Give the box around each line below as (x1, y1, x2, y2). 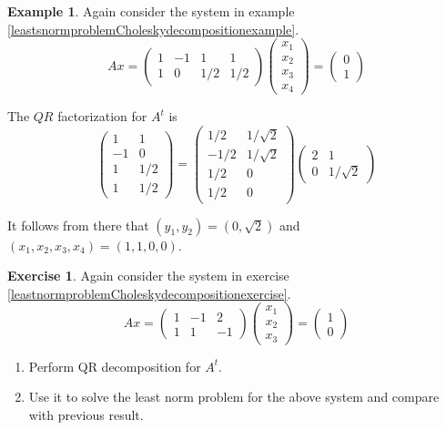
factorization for (57, 107, 147, 126)
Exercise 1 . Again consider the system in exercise (7, 266, 289, 285)
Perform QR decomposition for (28, 356, 201, 375)
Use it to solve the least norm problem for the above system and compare (28, 387, 440, 406)
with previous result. (28, 405, 144, 425)
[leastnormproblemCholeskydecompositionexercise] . (7, 283, 291, 302)
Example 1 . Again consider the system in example (7, 2, 295, 20)
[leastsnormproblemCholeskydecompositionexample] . (7, 19, 299, 38)
